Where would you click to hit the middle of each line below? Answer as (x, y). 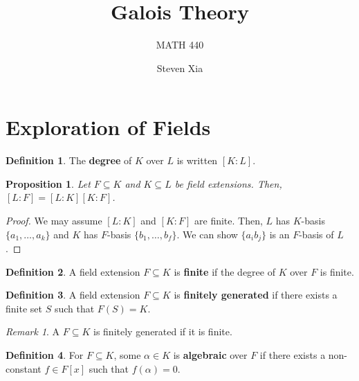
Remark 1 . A (33, 331)
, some (127, 355)
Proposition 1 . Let (48, 183)
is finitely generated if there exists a (256, 295)
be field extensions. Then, (228, 183)
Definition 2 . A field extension (73, 271)
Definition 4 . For (45, 355)
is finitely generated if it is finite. (163, 331)
